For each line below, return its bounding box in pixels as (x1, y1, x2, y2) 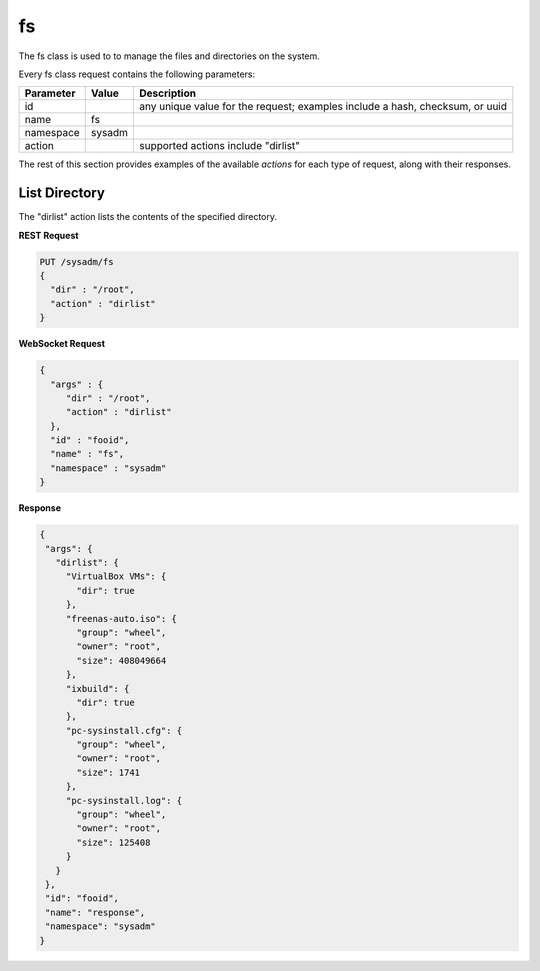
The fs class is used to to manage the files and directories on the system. (18, 50, 320, 62)
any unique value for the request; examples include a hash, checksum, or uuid (139, 100, 508, 114)
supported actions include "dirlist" (139, 139, 300, 153)
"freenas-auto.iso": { (65, 613, 177, 624)
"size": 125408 (76, 836, 151, 848)
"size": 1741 (76, 766, 140, 778)
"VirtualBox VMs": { (65, 571, 167, 582)
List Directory (18, 185, 105, 202)
